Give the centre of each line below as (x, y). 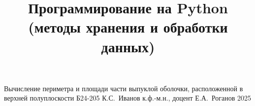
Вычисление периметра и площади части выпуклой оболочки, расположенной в (124, 88)
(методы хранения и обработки (128, 27)
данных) (128, 46)
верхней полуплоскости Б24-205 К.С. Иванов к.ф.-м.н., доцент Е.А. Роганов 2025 (127, 98)
